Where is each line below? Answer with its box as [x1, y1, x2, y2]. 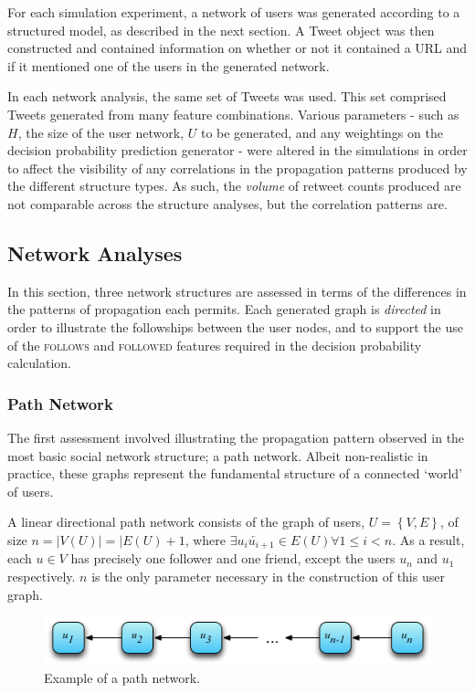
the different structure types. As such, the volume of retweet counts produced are [7, 176, 461, 195]
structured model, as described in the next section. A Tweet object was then [7, 20, 435, 39]
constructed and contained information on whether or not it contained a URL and [7, 38, 468, 58]
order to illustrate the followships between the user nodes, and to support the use [7, 317, 463, 336]
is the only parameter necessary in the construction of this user [91, 566, 445, 585]
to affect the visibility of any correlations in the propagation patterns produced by [7, 158, 468, 177]
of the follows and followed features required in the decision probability [7, 335, 422, 354]
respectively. [7, 566, 76, 585]
